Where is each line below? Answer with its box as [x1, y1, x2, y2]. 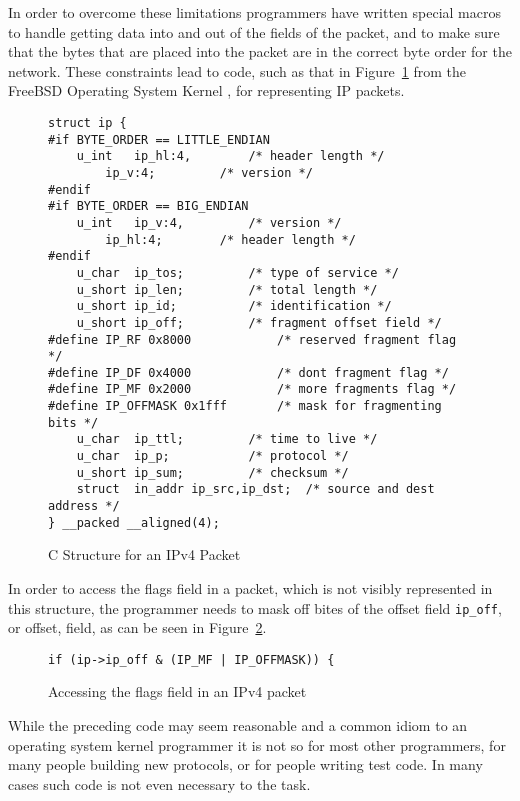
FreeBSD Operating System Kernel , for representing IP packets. [8, 80, 405, 101]
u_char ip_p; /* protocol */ [76, 449, 349, 464]
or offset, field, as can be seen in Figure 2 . [8, 617, 267, 638]
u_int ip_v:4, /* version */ [76, 215, 342, 230]
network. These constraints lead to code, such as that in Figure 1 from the [8, 60, 467, 81]
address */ [48, 499, 120, 514]
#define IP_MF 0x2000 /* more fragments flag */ [48, 382, 457, 397]
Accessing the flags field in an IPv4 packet [48, 681, 307, 702]
